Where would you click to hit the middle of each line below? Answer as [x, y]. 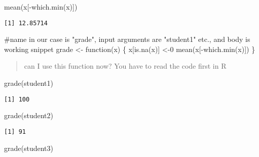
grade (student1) [29, 83]
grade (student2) [29, 115]
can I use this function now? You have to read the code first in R [125, 66]
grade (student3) [29, 148]
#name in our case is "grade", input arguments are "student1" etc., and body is [127, 39]
